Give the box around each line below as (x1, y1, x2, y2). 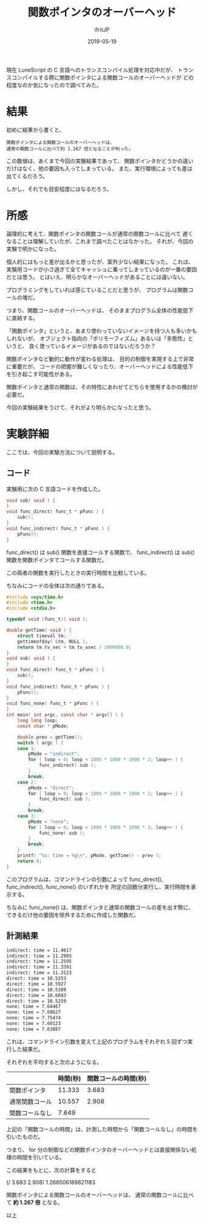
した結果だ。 (11, 1045, 44, 1053)
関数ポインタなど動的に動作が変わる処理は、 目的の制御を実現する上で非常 (6, 355, 194, 362)
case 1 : (17, 745, 36, 751)
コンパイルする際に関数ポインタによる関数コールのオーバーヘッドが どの (11, 73, 194, 81)
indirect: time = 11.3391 (6, 964, 72, 970)
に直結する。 (6, 314, 38, 322)
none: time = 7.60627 (6, 1009, 61, 1015)
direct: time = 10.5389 (6, 987, 67, 993)
